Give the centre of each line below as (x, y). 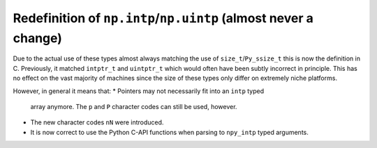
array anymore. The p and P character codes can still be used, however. (134, 106)
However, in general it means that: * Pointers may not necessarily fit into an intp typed (139, 91)
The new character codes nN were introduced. (97, 122)
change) (38, 38)
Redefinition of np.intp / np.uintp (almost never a (163, 18)
